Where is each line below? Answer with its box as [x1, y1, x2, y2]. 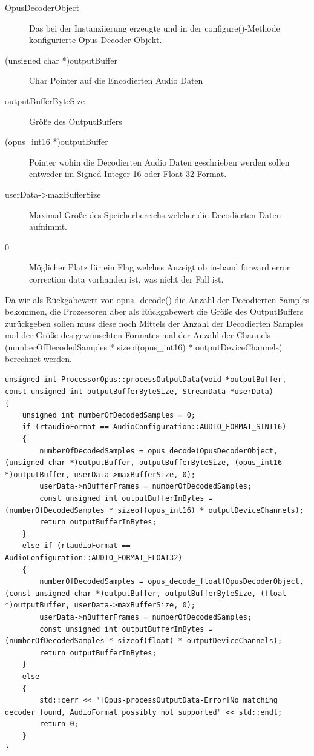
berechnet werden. [5, 352, 72, 365]
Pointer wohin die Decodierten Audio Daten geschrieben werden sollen [29, 155, 290, 168]
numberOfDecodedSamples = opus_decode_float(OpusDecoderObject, [39, 577, 304, 586]
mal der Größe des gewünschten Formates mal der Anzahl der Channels [5, 329, 271, 341]
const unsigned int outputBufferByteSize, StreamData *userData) [5, 387, 273, 396]
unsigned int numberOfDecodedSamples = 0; [22, 410, 195, 420]
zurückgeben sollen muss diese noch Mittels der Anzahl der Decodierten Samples [5, 316, 304, 329]
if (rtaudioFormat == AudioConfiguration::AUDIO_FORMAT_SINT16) [22, 423, 287, 432]
